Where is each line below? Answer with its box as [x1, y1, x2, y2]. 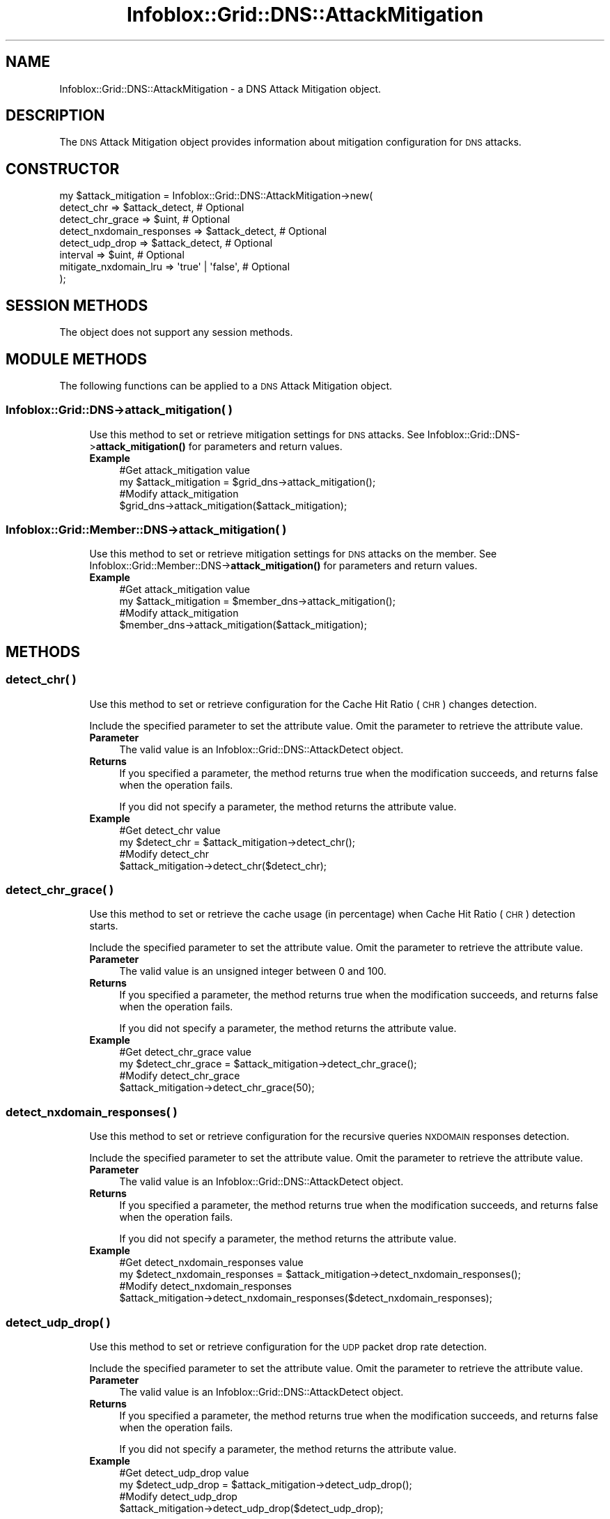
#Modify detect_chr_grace [119, 1070, 240, 1082]
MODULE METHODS [6, 350, 148, 368]
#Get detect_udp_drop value [119, 1466, 249, 1479]
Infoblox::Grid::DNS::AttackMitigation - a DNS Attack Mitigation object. [59, 82, 382, 95]
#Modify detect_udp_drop [119, 1490, 237, 1502]
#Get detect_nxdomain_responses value [119, 1256, 304, 1269]
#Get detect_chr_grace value [119, 1046, 251, 1058]
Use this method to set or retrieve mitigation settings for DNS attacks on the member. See [89, 548, 497, 560]
